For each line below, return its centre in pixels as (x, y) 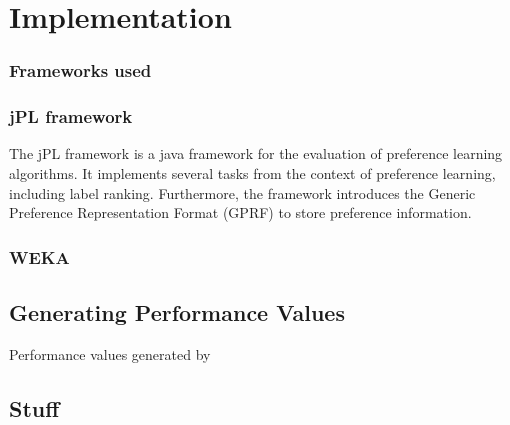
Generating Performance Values (177, 312)
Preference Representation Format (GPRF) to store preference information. (240, 212)
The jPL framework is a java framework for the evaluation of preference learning (256, 153)
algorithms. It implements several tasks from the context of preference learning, (252, 173)
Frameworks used (80, 70)
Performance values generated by (110, 353)
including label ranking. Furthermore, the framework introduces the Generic (242, 192)
